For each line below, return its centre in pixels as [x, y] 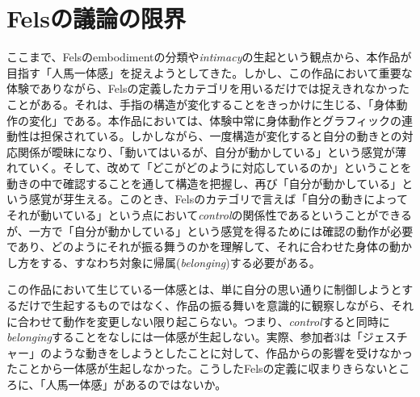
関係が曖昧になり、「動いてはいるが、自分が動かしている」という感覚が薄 [212, 151]
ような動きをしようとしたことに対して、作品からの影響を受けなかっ [232, 352]
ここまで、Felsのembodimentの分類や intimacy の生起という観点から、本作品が [209, 57]
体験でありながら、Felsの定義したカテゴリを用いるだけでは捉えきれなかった [208, 88]
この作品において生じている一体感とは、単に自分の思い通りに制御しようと [204, 289]
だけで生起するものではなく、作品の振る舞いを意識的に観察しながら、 [204, 305]
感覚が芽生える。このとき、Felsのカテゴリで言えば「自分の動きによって [218, 199]
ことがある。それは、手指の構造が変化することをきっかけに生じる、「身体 [202, 104]
